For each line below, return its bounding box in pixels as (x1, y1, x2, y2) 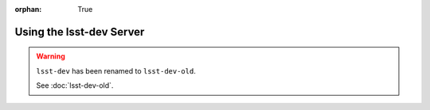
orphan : (14, 5, 42, 13)
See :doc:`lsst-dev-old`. (36, 81, 114, 90)
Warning (36, 51, 65, 61)
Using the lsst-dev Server (14, 25, 145, 39)
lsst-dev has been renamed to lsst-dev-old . (36, 66, 197, 75)
